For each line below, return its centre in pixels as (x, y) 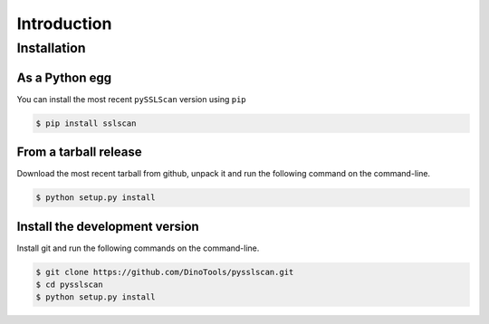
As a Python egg (64, 77)
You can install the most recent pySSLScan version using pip (131, 99)
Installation (51, 48)
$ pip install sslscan (86, 123)
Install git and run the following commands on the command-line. (138, 248)
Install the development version (108, 226)
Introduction (64, 24)
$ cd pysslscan (69, 285)
